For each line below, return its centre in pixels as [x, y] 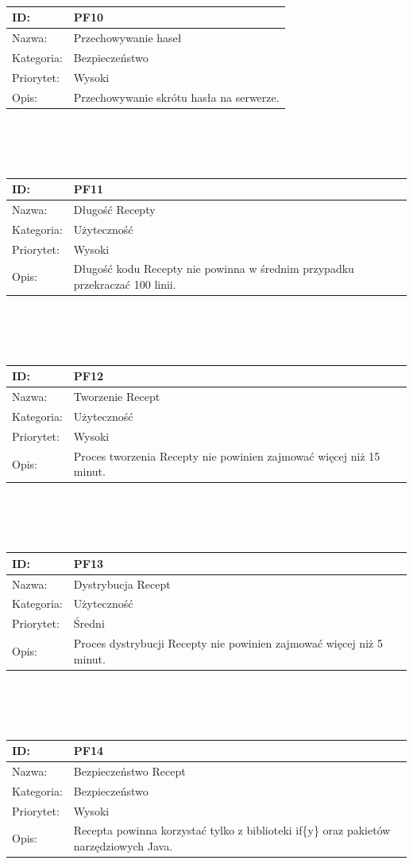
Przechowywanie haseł [127, 38]
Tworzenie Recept [117, 397]
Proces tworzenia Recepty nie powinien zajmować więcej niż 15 [227, 455]
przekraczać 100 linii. [125, 284]
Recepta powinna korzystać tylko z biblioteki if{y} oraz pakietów [232, 830]
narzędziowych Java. [123, 846]
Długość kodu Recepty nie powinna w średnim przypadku [214, 269]
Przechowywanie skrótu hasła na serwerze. [176, 97]
